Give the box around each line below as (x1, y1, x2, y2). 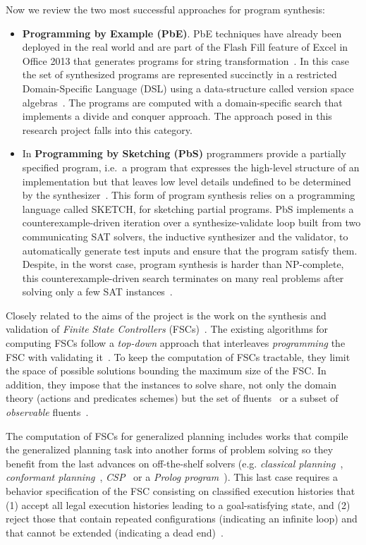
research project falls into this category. (22, 122, 193, 137)
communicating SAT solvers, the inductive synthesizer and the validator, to (22, 228, 348, 243)
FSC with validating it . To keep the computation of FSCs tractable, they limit (6, 349, 350, 364)
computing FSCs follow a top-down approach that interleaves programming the (6, 336, 346, 350)
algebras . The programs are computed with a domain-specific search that (22, 94, 343, 109)
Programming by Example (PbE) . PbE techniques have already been (22, 25, 342, 40)
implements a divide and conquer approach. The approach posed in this (22, 109, 332, 123)
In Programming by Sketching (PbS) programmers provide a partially (22, 146, 346, 161)
